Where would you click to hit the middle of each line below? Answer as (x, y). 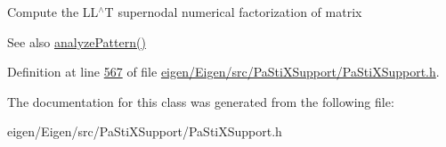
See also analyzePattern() (77, 41)
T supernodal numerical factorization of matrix (233, 12)
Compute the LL (53, 12)
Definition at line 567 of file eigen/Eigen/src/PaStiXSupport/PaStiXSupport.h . (223, 72)
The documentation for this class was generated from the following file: (201, 101)
